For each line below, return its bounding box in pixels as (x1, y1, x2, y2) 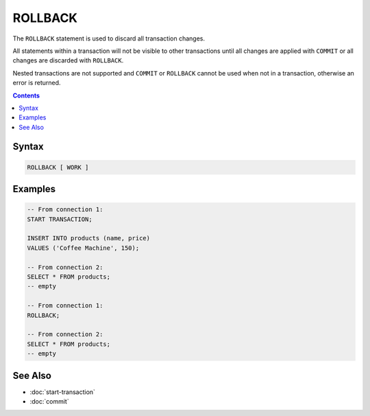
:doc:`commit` (29, 397, 69, 406)
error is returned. (12, 79, 61, 87)
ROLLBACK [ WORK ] (27, 163, 89, 171)
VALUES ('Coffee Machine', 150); (27, 244, 140, 252)
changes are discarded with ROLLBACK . (12, 56, 124, 65)
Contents (12, 91, 40, 100)
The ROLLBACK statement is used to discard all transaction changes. (12, 34, 206, 43)
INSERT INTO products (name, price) (27, 234, 151, 242)
